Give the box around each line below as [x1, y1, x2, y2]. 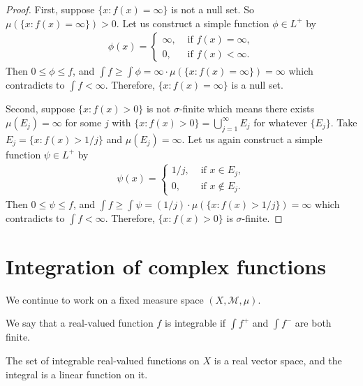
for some [65, 114, 102, 129]
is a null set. [231, 77, 283, 92]
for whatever [253, 114, 307, 129]
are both [295, 316, 332, 330]
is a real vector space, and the [214, 353, 342, 368]
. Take [330, 114, 357, 129]
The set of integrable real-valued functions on [6, 353, 200, 368]
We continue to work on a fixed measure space [6, 292, 204, 306]
